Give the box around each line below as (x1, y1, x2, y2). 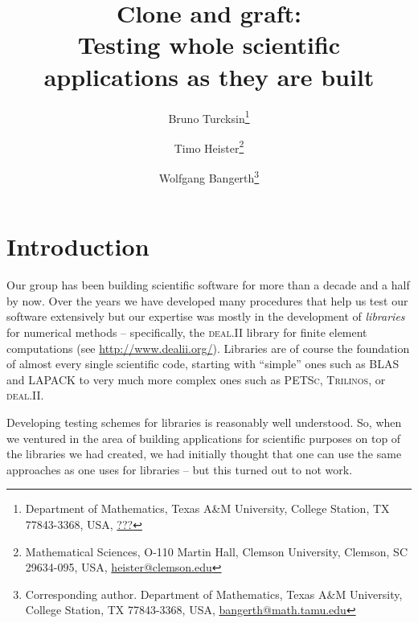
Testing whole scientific (77, 28, 341, 61)
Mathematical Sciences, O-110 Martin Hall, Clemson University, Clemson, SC (25, 543, 408, 559)
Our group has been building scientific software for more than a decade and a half (6, 277, 410, 293)
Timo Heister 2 (174, 137, 244, 156)
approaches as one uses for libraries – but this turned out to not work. (6, 461, 353, 477)
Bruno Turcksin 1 (168, 107, 250, 126)
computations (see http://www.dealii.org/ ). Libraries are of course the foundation (6, 339, 410, 356)
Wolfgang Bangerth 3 (158, 167, 260, 186)
